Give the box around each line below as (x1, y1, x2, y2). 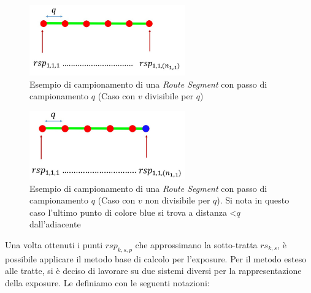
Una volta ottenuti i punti (5, 238, 103, 251)
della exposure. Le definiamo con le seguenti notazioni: (5, 276, 210, 289)
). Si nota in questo (217, 194, 290, 207)
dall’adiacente (29, 218, 81, 230)
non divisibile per (145, 194, 210, 207)
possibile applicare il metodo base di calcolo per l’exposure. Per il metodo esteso (5, 252, 307, 265)
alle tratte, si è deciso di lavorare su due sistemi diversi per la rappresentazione (5, 264, 302, 277)
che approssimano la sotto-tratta (135, 238, 258, 251)
